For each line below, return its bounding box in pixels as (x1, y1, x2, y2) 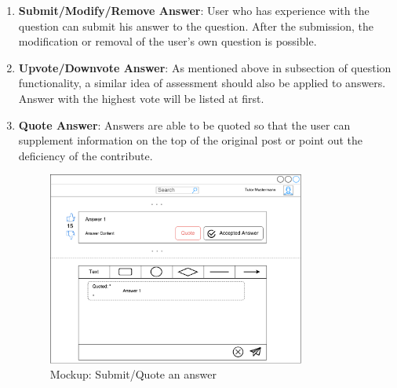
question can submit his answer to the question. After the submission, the (18, 17, 373, 34)
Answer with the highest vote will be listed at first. (18, 90, 264, 106)
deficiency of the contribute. (18, 147, 153, 163)
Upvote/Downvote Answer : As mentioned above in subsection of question (18, 59, 392, 75)
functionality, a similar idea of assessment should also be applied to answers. (18, 75, 386, 91)
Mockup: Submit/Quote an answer (49, 366, 217, 383)
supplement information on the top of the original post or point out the (18, 132, 363, 148)
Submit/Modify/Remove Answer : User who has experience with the (18, 2, 370, 18)
